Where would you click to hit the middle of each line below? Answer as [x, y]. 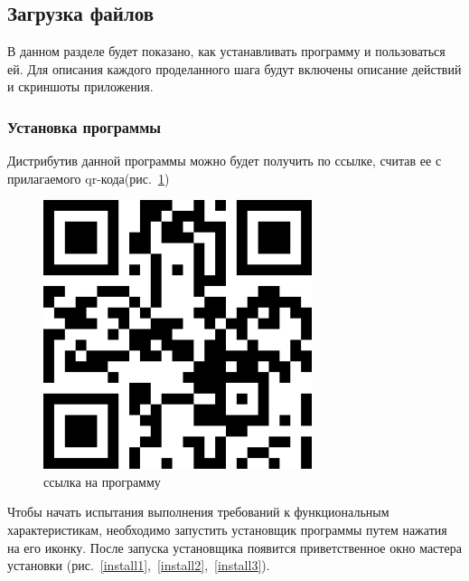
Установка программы [84, 126]
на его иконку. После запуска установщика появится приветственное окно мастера [234, 547]
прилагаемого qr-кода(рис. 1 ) [89, 178]
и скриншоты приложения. [80, 86]
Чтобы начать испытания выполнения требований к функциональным [198, 512]
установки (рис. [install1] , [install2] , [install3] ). [139, 565]
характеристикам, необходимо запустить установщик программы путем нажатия [227, 529]
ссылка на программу [102, 481]
